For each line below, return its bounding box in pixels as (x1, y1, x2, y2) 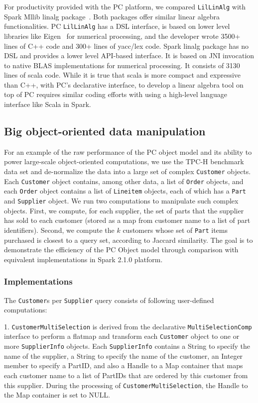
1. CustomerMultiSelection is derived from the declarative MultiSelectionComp (4, 321, 252, 331)
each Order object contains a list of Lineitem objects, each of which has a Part (4, 186, 246, 196)
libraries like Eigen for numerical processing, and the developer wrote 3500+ (4, 30, 241, 41)
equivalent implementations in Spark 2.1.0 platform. (4, 254, 163, 264)
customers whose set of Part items (123, 224, 228, 235)
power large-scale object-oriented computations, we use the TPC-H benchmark (4, 156, 244, 167)
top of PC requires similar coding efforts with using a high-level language (4, 89, 227, 100)
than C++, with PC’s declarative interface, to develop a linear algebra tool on (4, 79, 244, 90)
